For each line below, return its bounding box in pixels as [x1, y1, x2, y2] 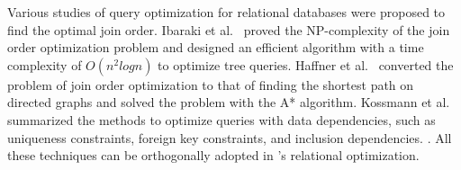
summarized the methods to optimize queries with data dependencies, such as [7, 110, 436, 129]
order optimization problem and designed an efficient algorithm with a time [7, 38, 424, 57]
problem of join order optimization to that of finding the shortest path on [7, 75, 414, 94]
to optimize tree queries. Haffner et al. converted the [158, 55, 454, 74]
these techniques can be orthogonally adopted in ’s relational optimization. [7, 146, 420, 165]
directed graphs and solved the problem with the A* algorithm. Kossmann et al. [7, 93, 450, 112]
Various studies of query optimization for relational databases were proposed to [7, 3, 446, 21]
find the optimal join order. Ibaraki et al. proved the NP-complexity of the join [7, 20, 450, 39]
